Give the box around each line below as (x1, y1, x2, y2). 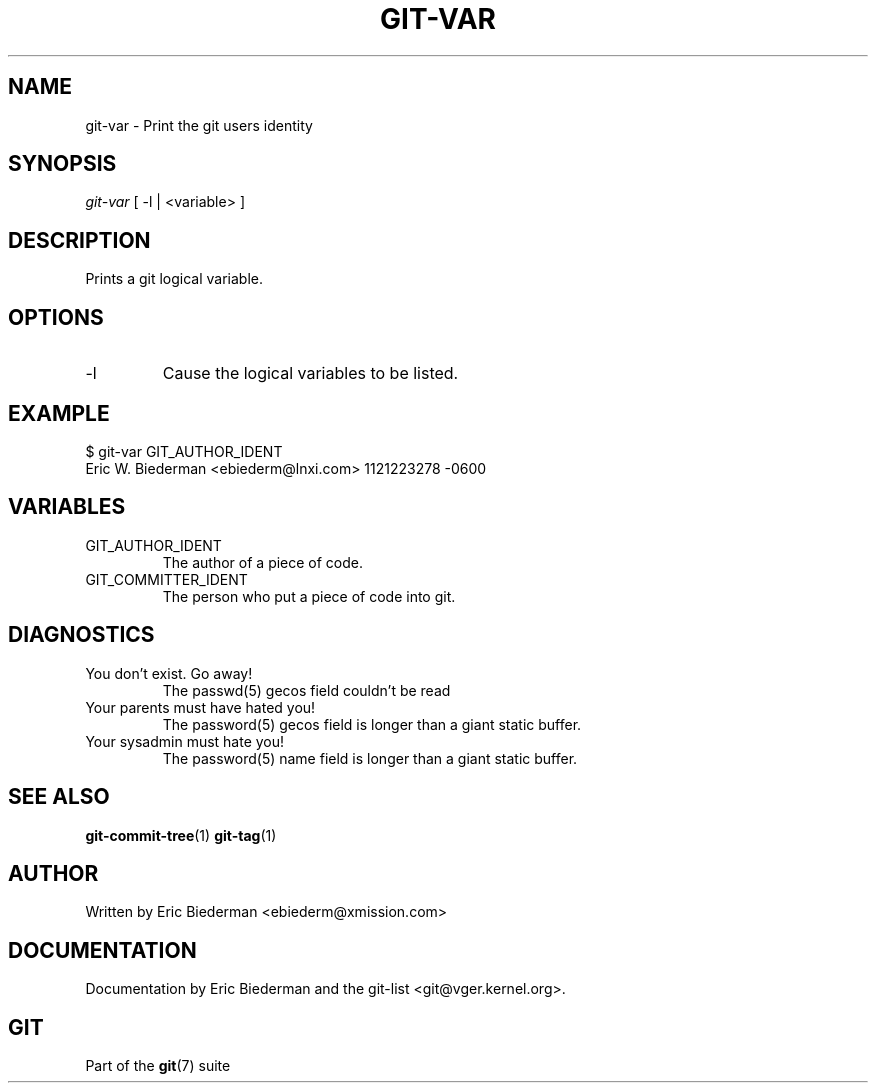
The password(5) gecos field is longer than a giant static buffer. (162, 715, 582, 733)
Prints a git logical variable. (85, 270, 264, 288)
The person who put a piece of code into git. (162, 587, 456, 605)
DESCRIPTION (8, 227, 151, 253)
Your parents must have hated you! (85, 698, 316, 716)
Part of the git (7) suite (85, 1057, 231, 1075)
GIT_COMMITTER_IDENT (85, 570, 248, 588)
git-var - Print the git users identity (85, 116, 313, 134)
